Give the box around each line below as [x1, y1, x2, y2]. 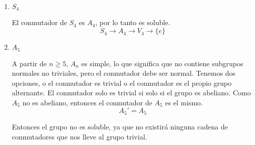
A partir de [12, 58, 47, 68]
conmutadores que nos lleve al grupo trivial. [12, 131, 147, 141]
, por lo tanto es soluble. [95, 17, 171, 28]
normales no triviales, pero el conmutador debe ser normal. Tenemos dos [12, 68, 236, 78]
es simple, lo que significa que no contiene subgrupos [81, 58, 243, 68]
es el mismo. [165, 97, 203, 107]
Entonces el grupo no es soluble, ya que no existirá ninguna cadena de [12, 121, 228, 131]
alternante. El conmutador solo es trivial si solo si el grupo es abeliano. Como [12, 87, 251, 98]
